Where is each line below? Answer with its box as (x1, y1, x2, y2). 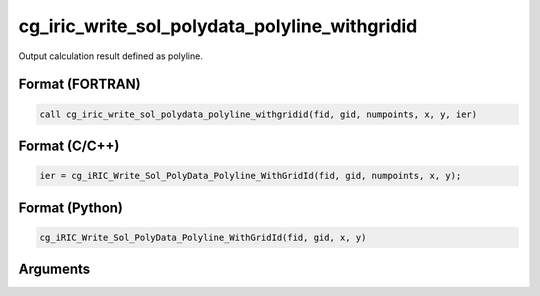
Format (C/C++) (18, 137, 120, 154)
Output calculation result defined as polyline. (18, 50, 204, 62)
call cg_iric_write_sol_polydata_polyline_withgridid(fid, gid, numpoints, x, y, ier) (39, 108, 478, 120)
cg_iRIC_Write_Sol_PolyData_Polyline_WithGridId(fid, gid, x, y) (39, 231, 367, 243)
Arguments (18, 261, 91, 278)
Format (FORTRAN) (18, 76, 141, 93)
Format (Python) (18, 199, 124, 216)
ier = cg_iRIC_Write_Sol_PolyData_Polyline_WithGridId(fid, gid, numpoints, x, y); (39, 170, 462, 182)
